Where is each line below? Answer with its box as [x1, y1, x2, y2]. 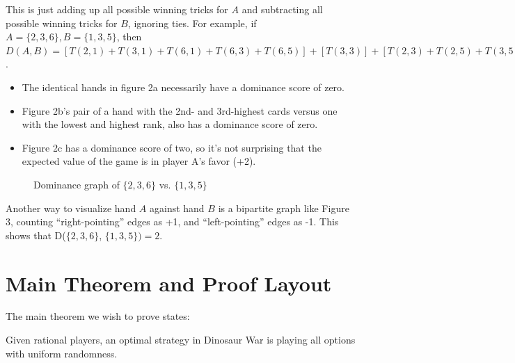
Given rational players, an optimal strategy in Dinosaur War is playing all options [6, 332, 356, 347]
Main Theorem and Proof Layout [6, 268, 332, 297]
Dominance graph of [33, 177, 120, 191]
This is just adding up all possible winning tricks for [6, 2, 228, 16]
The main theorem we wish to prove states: [6, 309, 190, 323]
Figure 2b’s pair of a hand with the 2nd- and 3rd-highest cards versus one [22, 103, 338, 118]
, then [116, 29, 142, 44]
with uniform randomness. [6, 346, 118, 360]
